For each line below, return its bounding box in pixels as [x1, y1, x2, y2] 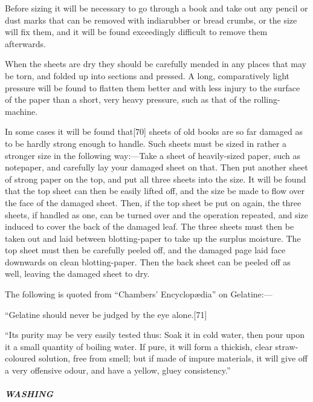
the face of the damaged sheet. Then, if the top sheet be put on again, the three [5, 196, 302, 209]
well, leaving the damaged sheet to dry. [5, 267, 150, 280]
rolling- [254, 93, 280, 106]
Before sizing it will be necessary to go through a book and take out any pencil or [5, 2, 308, 14]
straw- [275, 340, 298, 352]
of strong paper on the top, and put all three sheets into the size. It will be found [5, 172, 306, 185]
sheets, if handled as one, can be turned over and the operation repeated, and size [5, 208, 308, 221]
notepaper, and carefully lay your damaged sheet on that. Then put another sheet [5, 161, 308, 173]
